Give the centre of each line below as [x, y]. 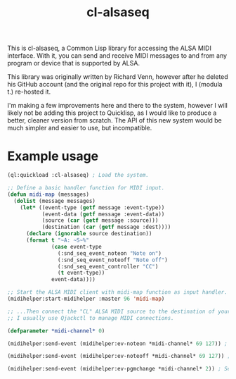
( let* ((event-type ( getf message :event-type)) [92, 207]
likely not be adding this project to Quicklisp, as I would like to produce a [112, 113]
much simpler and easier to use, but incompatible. [80, 128]
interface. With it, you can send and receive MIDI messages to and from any [117, 56]
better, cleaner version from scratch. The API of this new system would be [115, 120]
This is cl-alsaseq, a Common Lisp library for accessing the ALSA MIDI [110, 48]
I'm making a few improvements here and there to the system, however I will [118, 106]
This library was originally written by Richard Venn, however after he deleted [118, 77]
